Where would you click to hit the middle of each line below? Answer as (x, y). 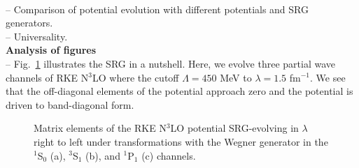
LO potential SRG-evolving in (234, 128)
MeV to (236, 77)
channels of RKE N (47, 77)
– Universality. (37, 36)
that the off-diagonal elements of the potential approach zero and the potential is (179, 91)
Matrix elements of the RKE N (100, 128)
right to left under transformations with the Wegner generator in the (181, 141)
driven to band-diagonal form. (70, 104)
